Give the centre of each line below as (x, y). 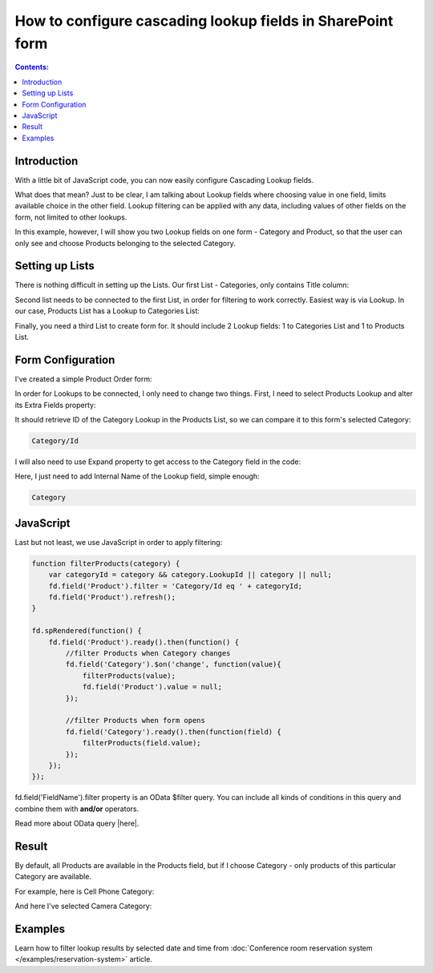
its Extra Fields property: (55, 405)
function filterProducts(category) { (106, 563)
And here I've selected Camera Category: (83, 906)
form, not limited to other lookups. (71, 217)
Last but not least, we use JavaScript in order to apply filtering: (119, 542)
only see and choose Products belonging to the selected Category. (125, 243)
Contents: (32, 67)
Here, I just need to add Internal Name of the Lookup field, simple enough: (137, 476)
